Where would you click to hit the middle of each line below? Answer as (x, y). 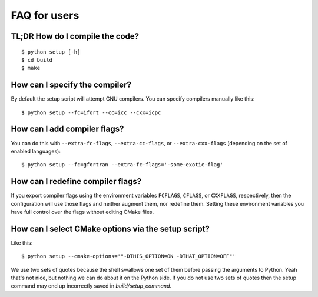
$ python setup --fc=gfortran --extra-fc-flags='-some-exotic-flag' (122, 165)
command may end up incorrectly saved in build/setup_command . (91, 286)
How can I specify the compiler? (71, 85)
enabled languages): (36, 151)
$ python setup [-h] (51, 52)
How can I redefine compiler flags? (76, 181)
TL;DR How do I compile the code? (75, 36)
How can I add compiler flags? (67, 129)
